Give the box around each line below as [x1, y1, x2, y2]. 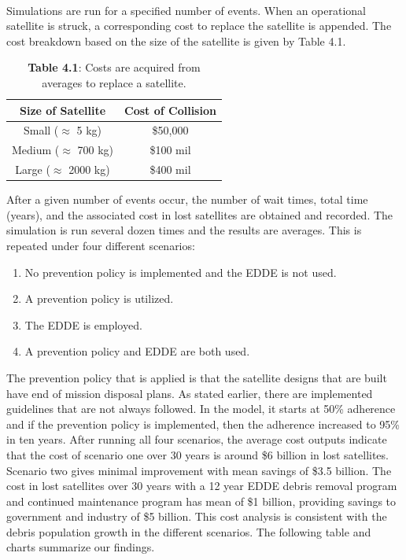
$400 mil [149, 161, 191, 178]
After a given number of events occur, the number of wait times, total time [6, 191, 368, 208]
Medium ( [12, 142, 60, 158]
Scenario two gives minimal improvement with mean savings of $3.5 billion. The [6, 462, 392, 478]
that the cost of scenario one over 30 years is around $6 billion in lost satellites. [6, 446, 389, 462]
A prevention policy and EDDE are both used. [24, 343, 250, 359]
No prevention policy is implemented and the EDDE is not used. [24, 263, 337, 280]
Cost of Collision [124, 101, 216, 118]
